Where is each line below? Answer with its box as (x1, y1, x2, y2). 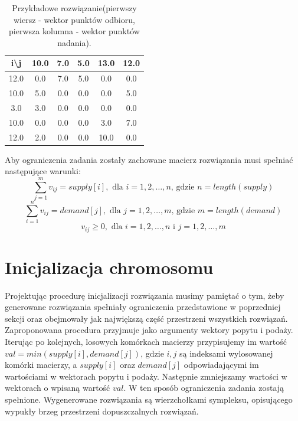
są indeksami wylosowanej (179, 347, 273, 359)
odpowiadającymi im (184, 358, 259, 371)
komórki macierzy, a (5, 358, 77, 371)
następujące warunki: (5, 165, 81, 177)
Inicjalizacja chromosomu (5, 254, 214, 279)
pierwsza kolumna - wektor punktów (9, 25, 140, 37)
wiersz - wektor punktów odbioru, (14, 13, 135, 25)
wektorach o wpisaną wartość (5, 381, 110, 394)
